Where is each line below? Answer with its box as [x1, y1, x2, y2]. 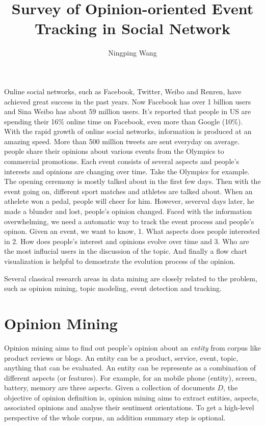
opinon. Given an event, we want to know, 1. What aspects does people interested [4, 226, 260, 236]
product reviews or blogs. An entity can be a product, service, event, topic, [4, 352, 238, 363]
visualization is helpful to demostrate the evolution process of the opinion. [4, 256, 235, 266]
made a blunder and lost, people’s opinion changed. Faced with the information [4, 206, 252, 217]
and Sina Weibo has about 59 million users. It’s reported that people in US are [4, 106, 251, 117]
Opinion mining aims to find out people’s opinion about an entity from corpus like [4, 342, 261, 353]
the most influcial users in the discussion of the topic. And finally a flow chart [4, 246, 247, 256]
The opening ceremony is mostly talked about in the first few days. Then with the [4, 176, 261, 187]
